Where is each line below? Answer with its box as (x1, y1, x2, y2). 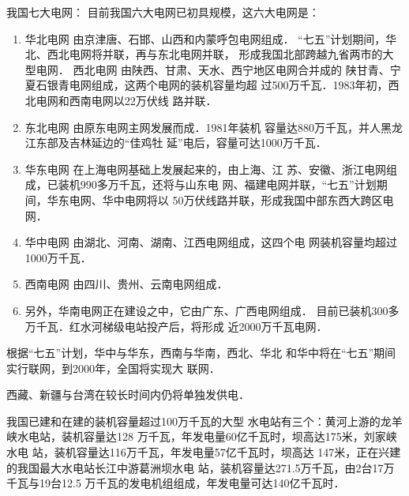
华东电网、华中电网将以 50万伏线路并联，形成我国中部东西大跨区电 (47, 191, 394, 208)
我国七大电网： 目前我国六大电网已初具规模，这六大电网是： (6, 4, 320, 20)
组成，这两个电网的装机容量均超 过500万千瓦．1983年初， (91, 77, 388, 93)
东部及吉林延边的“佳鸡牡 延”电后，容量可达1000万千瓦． (36, 134, 327, 151)
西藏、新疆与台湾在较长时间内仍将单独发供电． (6, 386, 250, 403)
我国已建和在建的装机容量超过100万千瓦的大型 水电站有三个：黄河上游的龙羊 (6, 412, 403, 429)
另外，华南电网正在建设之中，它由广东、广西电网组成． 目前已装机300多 (24, 302, 400, 318)
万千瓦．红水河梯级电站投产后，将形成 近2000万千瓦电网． (24, 318, 328, 334)
